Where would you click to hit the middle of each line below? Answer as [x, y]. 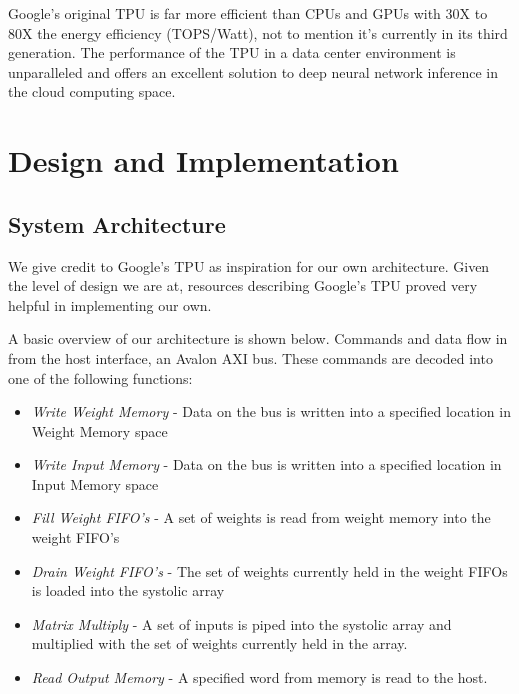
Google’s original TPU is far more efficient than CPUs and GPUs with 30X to [248, 13]
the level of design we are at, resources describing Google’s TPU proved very [243, 285]
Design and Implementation [203, 160]
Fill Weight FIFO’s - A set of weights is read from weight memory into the [261, 517]
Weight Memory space [99, 430]
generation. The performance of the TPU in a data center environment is [232, 52]
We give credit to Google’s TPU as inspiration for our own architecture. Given [249, 265]
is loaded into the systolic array [128, 590]
